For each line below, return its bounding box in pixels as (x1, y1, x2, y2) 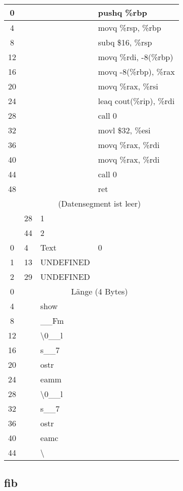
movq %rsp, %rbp (98, 22, 161, 33)
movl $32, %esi (98, 124, 151, 136)
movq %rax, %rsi (98, 80, 158, 92)
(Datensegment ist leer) (58, 198, 141, 209)
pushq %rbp (98, 7, 147, 18)
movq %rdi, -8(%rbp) (98, 51, 173, 63)
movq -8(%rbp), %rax (98, 66, 175, 77)
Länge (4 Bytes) (71, 285, 128, 297)
